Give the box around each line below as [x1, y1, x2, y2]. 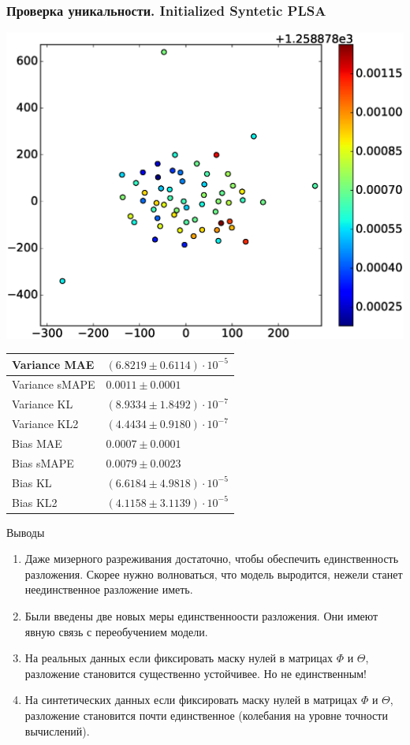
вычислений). [24, 722, 90, 739]
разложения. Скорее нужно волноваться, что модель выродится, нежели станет [24, 565, 403, 582]
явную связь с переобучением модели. [24, 623, 208, 639]
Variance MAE [12, 356, 95, 372]
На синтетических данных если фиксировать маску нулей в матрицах [24, 691, 358, 708]
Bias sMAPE [12, 454, 74, 471]
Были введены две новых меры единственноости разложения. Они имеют [24, 608, 378, 624]
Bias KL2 [12, 494, 58, 510]
